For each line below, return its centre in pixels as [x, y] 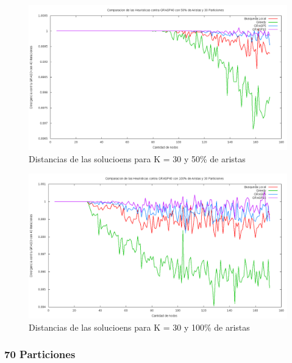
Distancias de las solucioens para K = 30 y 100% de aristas [139, 327]
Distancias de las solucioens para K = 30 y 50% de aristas [137, 158]
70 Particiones [40, 354]
